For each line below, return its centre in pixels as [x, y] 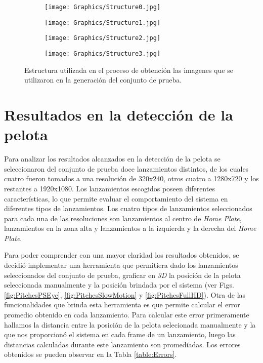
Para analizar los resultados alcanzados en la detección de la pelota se [112, 159]
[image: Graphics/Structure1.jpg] [103, 23]
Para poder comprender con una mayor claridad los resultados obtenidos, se [122, 255]
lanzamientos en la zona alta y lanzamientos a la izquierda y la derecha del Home [130, 228]
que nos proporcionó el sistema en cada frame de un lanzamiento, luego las [120, 334]
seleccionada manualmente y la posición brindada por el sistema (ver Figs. [119, 285]
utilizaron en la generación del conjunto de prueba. [103, 80]
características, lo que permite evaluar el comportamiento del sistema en [116, 198]
